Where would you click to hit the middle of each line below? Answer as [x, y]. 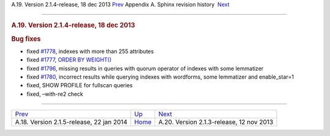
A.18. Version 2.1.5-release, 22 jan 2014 [71, 122]
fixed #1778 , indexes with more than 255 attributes [90, 51]
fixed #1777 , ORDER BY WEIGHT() [69, 60]
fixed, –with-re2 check [55, 94]
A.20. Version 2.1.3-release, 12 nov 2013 [216, 122]
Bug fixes [26, 38]
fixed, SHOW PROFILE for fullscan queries [79, 85]
